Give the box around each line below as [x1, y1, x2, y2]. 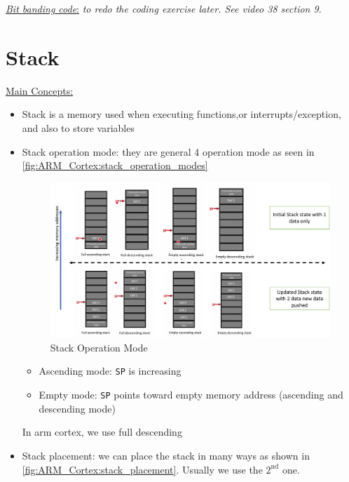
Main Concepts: [6, 83, 74, 98]
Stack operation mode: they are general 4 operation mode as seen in [22, 144, 315, 159]
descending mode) [39, 401, 116, 415]
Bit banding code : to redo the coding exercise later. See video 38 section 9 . [6, 1, 322, 15]
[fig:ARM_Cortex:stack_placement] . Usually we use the [22, 462, 263, 476]
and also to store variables [22, 120, 135, 135]
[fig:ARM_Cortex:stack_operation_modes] [22, 158, 208, 173]
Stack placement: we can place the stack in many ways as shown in [22, 448, 310, 462]
